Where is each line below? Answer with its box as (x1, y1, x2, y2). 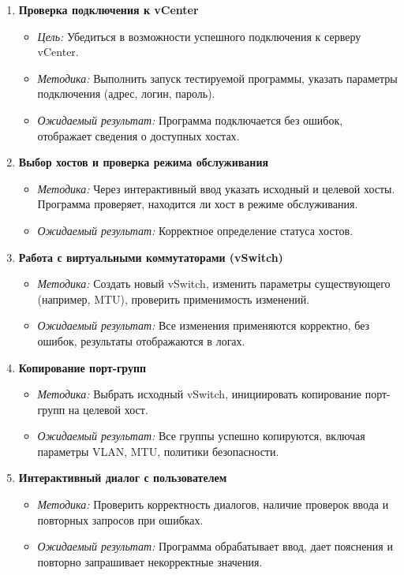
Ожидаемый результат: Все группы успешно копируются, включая (37, 428, 365, 444)
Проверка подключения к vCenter (18, 2, 199, 17)
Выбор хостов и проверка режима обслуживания (18, 154, 269, 170)
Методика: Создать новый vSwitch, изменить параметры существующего (37, 275, 391, 292)
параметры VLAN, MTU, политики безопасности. (37, 442, 279, 459)
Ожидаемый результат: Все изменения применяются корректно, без (37, 317, 370, 334)
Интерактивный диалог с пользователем (18, 469, 227, 486)
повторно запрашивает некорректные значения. (37, 553, 263, 569)
